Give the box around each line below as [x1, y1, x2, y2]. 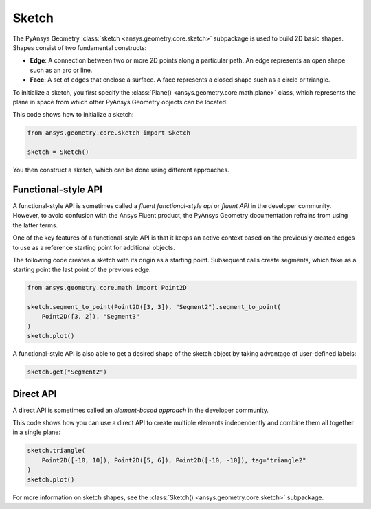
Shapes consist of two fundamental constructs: [12, 43, 147, 52]
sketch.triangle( [27, 446, 86, 455]
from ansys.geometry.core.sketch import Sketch [27, 129, 190, 137]
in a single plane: [12, 428, 61, 436]
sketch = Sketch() [27, 148, 89, 156]
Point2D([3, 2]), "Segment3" [41, 313, 140, 321]
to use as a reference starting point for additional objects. [12, 243, 175, 251]
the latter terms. [12, 220, 58, 229]
